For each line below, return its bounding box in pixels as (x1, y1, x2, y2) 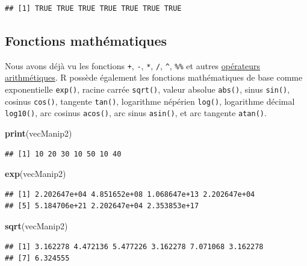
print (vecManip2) (5, 127, 72, 140)
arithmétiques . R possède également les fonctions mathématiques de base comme (5, 71, 303, 84)
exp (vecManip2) (5, 167, 66, 180)
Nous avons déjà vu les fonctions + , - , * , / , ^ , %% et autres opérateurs (5, 59, 261, 72)
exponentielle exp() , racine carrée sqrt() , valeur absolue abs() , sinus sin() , (5, 83, 290, 96)
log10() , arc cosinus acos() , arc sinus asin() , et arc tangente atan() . (5, 107, 267, 119)
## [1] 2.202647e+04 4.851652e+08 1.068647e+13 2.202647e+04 (5, 190, 255, 199)
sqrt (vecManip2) (5, 219, 68, 232)
